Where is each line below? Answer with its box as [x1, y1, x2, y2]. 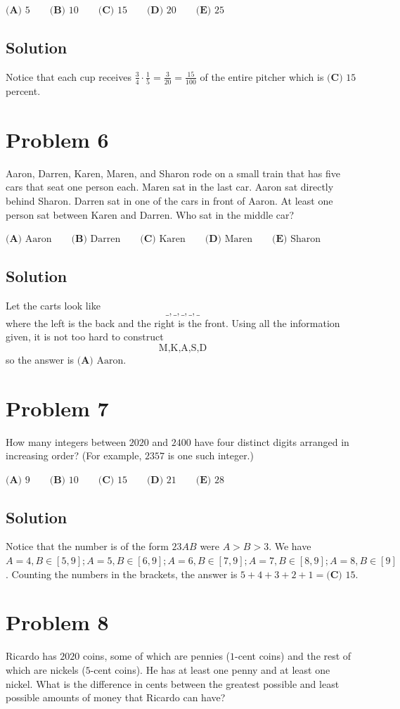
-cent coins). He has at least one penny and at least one [90, 662, 330, 677]
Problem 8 [6, 608, 109, 637]
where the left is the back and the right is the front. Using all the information [6, 315, 340, 330]
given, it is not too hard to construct [6, 329, 164, 344]
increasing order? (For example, [6, 448, 142, 463]
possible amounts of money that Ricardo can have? [6, 690, 226, 705]
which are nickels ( [6, 662, 86, 677]
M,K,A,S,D [158, 343, 207, 353]
